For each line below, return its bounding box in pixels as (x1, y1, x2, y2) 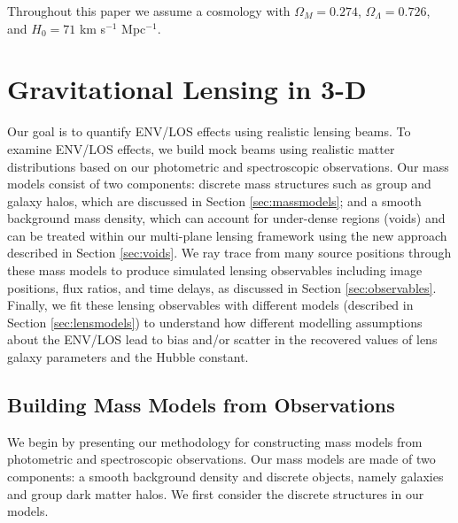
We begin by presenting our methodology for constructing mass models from (7, 432, 423, 450)
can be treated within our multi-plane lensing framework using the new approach (7, 226, 447, 244)
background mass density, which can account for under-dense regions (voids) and (7, 209, 446, 227)
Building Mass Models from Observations (7, 391, 395, 419)
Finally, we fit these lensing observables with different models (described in (7, 296, 414, 314)
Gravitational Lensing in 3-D (7, 71, 367, 107)
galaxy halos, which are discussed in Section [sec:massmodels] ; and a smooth (7, 191, 422, 210)
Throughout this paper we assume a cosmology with (7, 2, 291, 19)
